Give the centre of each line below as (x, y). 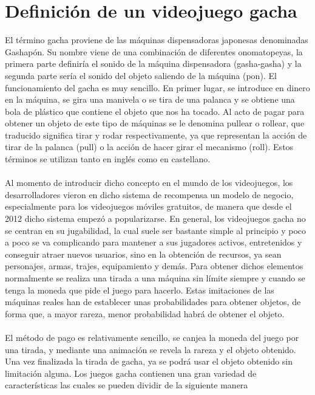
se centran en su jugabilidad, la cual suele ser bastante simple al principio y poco (156, 230)
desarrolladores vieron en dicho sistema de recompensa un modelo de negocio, (149, 194)
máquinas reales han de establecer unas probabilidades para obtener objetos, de (153, 302)
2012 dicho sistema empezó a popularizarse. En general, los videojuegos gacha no (155, 218)
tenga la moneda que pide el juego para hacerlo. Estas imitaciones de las (140, 290)
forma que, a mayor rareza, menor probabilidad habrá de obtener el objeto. (145, 313)
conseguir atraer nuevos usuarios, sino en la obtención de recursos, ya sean (143, 254)
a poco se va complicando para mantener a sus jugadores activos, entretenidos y (154, 242)
